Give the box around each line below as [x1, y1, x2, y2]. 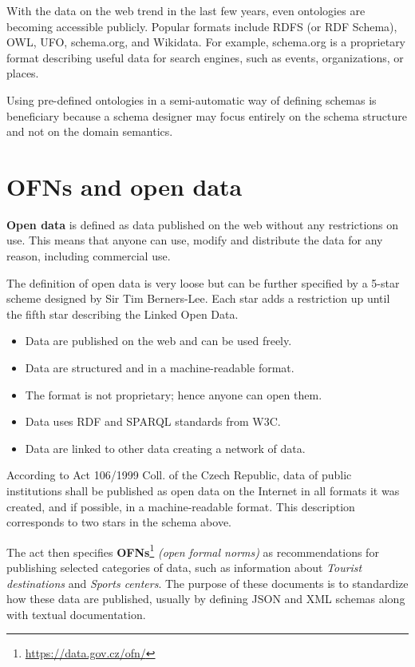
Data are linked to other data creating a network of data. [25, 439, 306, 456]
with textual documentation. [6, 605, 146, 622]
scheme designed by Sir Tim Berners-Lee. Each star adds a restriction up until [6, 290, 390, 307]
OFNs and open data [6, 169, 243, 202]
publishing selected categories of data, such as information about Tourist [6, 559, 362, 576]
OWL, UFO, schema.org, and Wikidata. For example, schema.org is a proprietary [6, 34, 406, 50]
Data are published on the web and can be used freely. [25, 332, 292, 349]
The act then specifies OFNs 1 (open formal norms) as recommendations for [6, 541, 379, 560]
